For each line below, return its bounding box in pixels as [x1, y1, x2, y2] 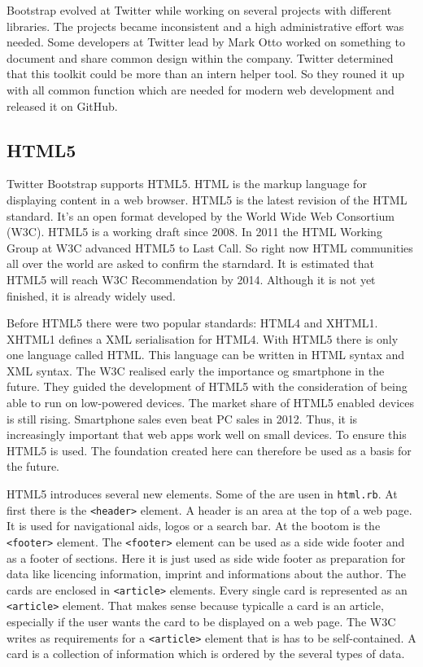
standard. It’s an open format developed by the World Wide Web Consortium [7, 207, 395, 224]
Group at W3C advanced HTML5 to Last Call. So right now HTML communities [7, 239, 413, 256]
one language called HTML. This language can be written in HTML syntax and [7, 346, 405, 363]
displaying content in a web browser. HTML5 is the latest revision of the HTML [7, 191, 408, 208]
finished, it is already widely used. [7, 287, 176, 304]
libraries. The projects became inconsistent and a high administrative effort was [7, 17, 404, 34]
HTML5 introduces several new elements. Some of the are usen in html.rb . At [7, 485, 398, 502]
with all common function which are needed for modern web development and [7, 81, 395, 98]
